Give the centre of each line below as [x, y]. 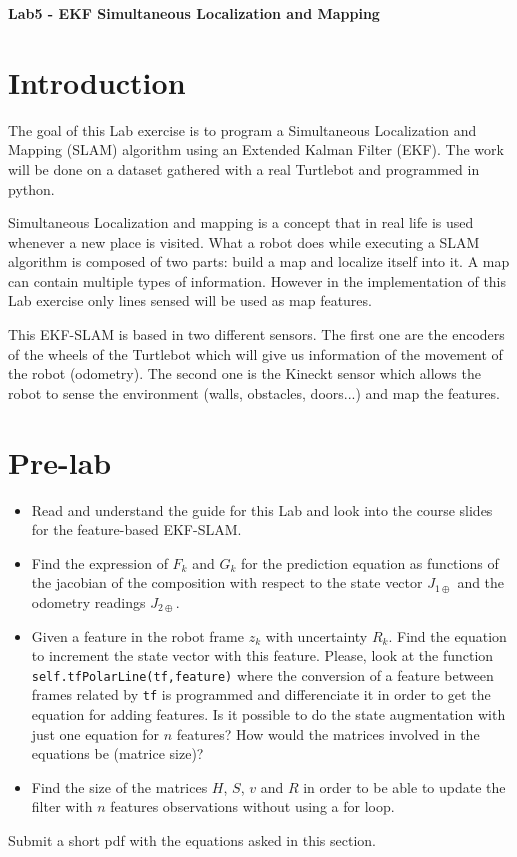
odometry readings [88, 601]
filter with [62, 806]
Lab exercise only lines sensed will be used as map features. [190, 300]
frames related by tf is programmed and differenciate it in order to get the [261, 694]
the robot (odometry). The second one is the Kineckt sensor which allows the [244, 373]
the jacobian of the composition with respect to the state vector [227, 582]
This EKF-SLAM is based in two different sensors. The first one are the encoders [256, 334]
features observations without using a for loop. [252, 806]
